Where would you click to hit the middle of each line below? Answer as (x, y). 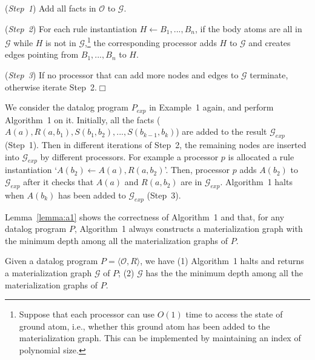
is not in (61, 42)
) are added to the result (221, 131)
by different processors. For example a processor (129, 156)
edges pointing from (42, 54)
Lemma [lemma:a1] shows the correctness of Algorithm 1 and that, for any (145, 216)
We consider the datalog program (67, 107)
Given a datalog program (51, 261)
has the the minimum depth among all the (224, 273)
